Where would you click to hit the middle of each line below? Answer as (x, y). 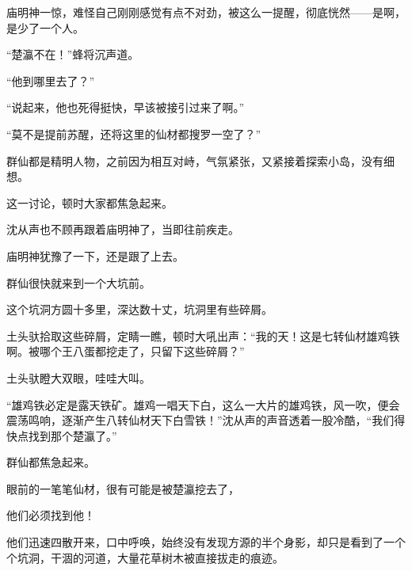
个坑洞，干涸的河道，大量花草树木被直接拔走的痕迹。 (145, 557)
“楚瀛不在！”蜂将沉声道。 (73, 54)
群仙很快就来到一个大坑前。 (78, 282)
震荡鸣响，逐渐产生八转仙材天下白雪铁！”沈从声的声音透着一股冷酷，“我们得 (206, 420)
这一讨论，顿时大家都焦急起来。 (90, 202)
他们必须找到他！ (51, 515)
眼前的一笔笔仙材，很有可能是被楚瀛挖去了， (123, 488)
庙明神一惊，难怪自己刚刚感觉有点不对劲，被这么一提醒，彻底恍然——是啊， (206, 12)
